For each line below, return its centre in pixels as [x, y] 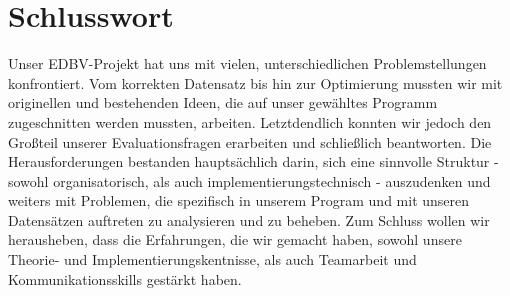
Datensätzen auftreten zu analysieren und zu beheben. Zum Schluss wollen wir [249, 219]
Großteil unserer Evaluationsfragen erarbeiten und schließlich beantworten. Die [250, 141]
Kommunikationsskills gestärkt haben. [125, 278]
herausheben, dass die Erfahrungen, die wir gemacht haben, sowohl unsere [235, 239]
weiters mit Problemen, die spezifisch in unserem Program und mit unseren [239, 200]
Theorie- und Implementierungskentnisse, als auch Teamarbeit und [212, 259]
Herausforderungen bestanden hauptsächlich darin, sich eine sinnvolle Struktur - [253, 161]
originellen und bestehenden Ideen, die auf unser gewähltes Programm [223, 102]
